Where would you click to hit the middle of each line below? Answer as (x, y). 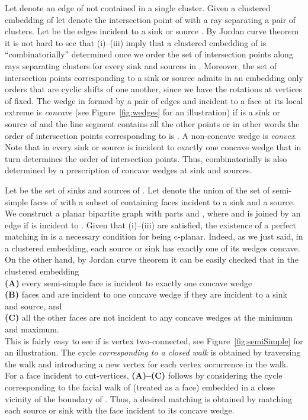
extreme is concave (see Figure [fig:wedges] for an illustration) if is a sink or (143, 112)
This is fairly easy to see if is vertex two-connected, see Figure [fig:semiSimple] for (154, 340)
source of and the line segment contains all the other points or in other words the (152, 123)
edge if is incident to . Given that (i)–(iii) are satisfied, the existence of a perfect (151, 224)
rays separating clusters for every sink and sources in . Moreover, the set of (141, 65)
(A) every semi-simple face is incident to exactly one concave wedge (129, 282)
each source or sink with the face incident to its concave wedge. (120, 410)
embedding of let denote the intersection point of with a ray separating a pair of (150, 19)
